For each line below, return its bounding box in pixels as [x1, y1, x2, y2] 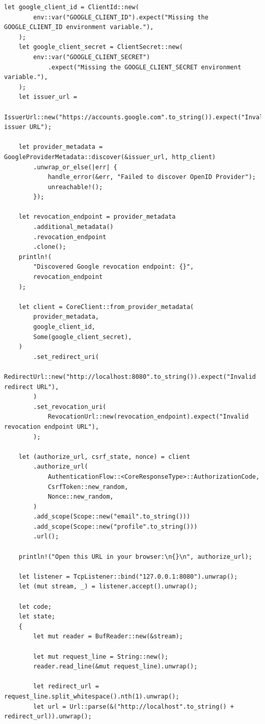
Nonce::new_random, [47, 493, 114, 501]
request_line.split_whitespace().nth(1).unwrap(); [4, 692, 179, 700]
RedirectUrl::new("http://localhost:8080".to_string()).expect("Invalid [4, 373, 256, 380]
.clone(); [33, 243, 66, 251]
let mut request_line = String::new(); [33, 653, 169, 660]
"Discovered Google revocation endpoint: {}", [33, 263, 194, 271]
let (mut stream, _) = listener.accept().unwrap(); [18, 583, 198, 590]
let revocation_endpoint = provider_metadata [18, 213, 176, 221]
